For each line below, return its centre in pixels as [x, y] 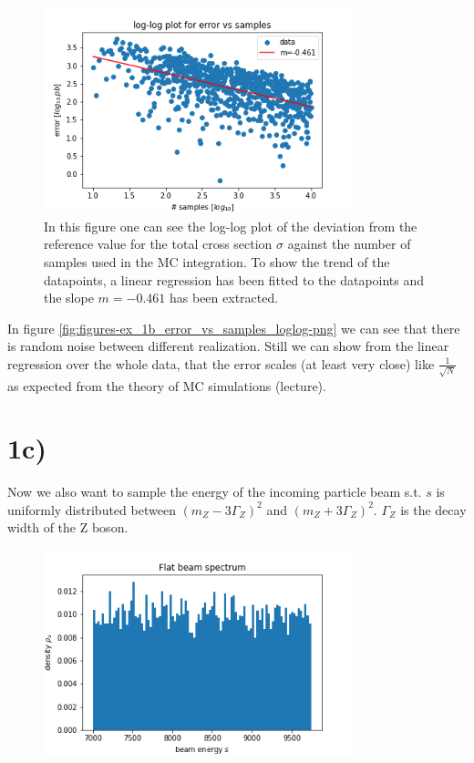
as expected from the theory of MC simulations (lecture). [167, 385]
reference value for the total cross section [158, 244]
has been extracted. [224, 298]
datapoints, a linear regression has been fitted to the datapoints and [234, 279]
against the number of [349, 244]
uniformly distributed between [92, 509]
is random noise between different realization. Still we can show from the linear [228, 346]
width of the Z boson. [68, 527]
